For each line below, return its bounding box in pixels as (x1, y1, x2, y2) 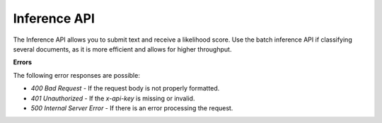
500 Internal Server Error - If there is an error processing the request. (30, 103, 233, 112)
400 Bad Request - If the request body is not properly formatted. (30, 84, 220, 93)
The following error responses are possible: (13, 71, 141, 79)
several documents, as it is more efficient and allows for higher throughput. (13, 45, 232, 53)
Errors (13, 58, 32, 66)
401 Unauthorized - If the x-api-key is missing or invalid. (30, 94, 195, 102)
